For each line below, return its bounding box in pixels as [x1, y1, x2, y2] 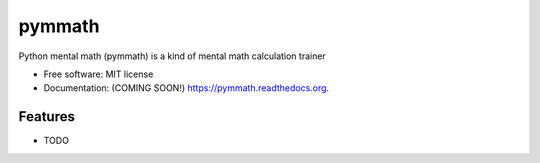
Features [18, 108, 75, 125]
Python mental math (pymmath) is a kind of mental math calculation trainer [18, 50, 327, 62]
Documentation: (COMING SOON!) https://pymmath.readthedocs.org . [43, 82, 330, 94]
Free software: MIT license [43, 68, 154, 80]
